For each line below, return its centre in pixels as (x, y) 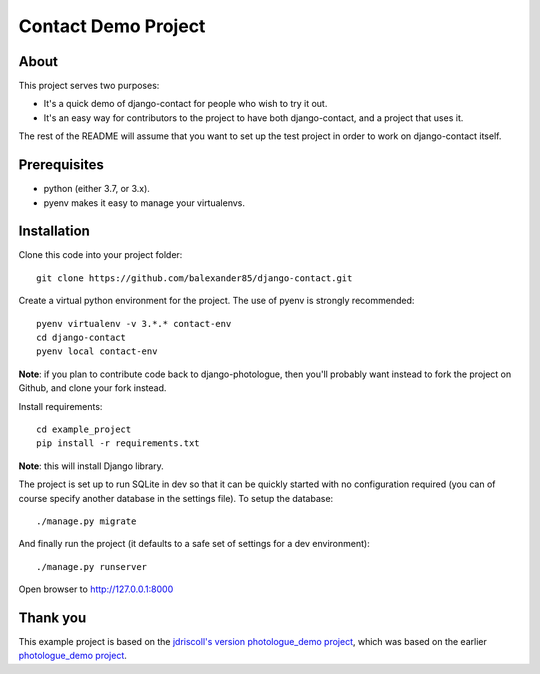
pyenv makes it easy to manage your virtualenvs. (144, 202)
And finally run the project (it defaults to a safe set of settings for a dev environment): (194, 544)
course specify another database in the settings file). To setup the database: (176, 498)
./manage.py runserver (92, 566)
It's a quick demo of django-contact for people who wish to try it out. (185, 104)
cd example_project (84, 429)
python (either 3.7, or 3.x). (96, 189)
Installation (54, 231)
